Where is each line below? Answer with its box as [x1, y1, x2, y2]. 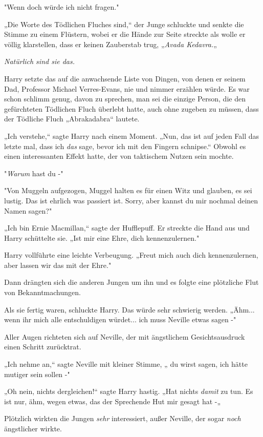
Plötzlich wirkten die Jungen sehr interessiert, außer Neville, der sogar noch [4, 413, 241, 424]
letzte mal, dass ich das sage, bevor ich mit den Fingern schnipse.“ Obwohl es [4, 140, 246, 151]
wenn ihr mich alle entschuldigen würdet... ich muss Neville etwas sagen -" [4, 314, 236, 325]
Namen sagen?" [4, 205, 52, 216]
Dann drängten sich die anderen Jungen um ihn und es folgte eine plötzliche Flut [4, 277, 259, 287]
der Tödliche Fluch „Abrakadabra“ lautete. [4, 113, 140, 124]
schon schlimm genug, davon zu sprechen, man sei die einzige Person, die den [4, 93, 246, 104]
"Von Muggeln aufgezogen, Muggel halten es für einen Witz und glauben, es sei [4, 185, 252, 196]
